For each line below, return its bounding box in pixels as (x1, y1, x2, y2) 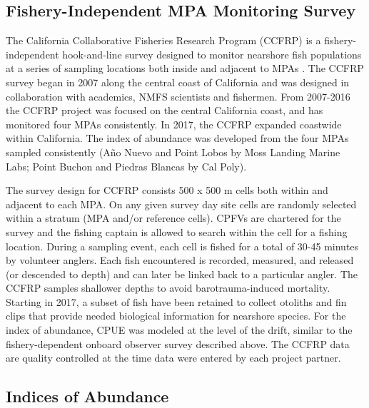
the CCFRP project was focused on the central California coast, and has (6, 103, 323, 118)
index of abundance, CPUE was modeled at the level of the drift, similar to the (6, 322, 353, 337)
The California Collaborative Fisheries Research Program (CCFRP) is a (6, 33, 321, 48)
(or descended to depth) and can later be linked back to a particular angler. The (6, 266, 358, 281)
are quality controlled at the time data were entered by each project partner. (6, 350, 341, 365)
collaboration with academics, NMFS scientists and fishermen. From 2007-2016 (6, 88, 350, 103)
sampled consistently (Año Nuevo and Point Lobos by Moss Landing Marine (6, 144, 340, 159)
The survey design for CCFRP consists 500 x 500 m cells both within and (6, 183, 328, 198)
